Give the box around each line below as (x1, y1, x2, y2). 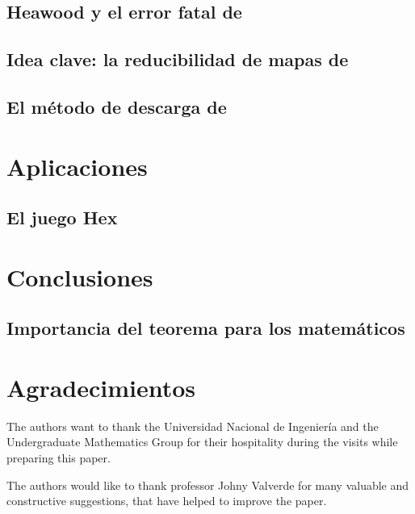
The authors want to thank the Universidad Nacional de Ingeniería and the (6, 417, 379, 434)
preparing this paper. (6, 449, 111, 466)
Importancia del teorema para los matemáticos (6, 316, 405, 341)
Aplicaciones (6, 149, 148, 182)
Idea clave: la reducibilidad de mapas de (6, 47, 349, 72)
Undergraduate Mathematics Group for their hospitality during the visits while (6, 433, 398, 450)
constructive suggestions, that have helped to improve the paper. (6, 492, 327, 509)
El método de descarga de (6, 94, 227, 119)
